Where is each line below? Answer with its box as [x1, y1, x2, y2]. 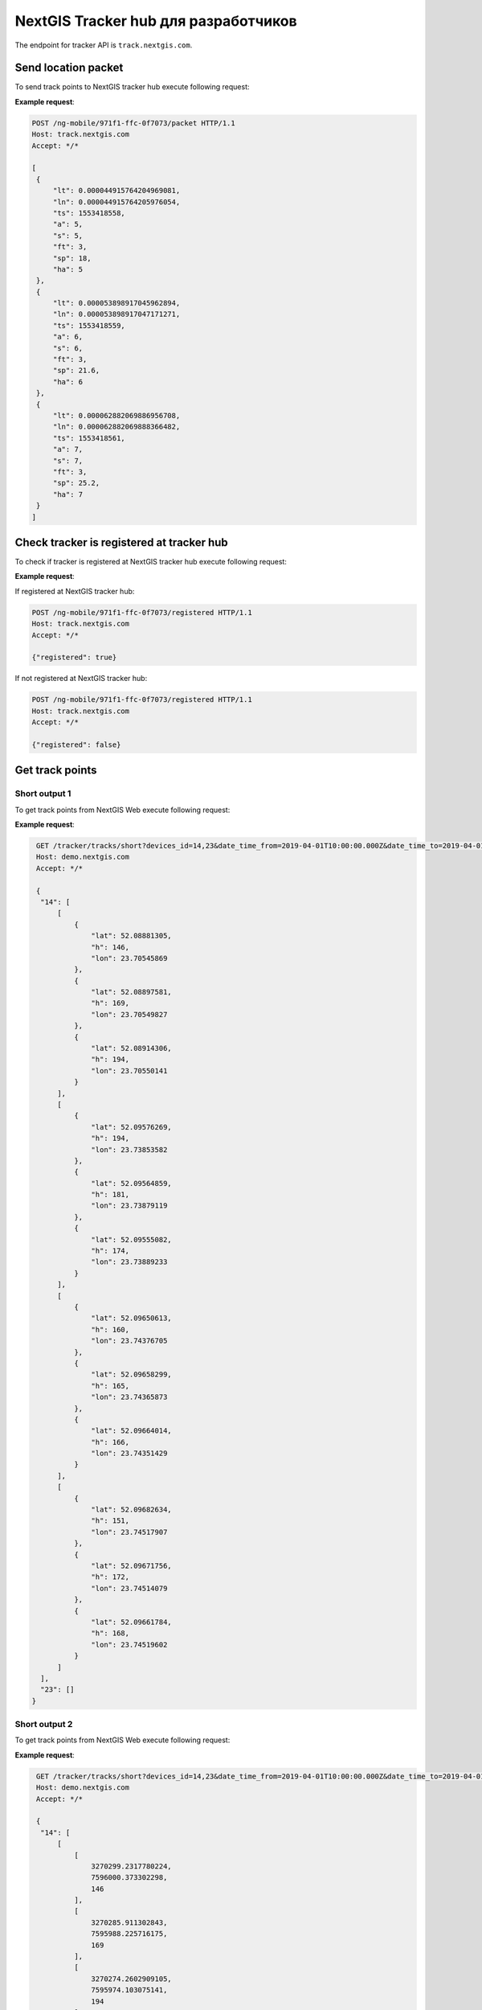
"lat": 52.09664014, [91, 1426, 172, 1435]
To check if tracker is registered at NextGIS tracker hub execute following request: [14, 557, 287, 566]
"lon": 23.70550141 [91, 1066, 168, 1075]
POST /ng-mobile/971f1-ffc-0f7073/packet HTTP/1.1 [31, 118, 236, 128]
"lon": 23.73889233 [91, 1257, 168, 1266]
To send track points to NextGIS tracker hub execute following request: [14, 82, 250, 92]
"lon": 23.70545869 [91, 954, 168, 962]
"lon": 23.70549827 [91, 1010, 168, 1019]
